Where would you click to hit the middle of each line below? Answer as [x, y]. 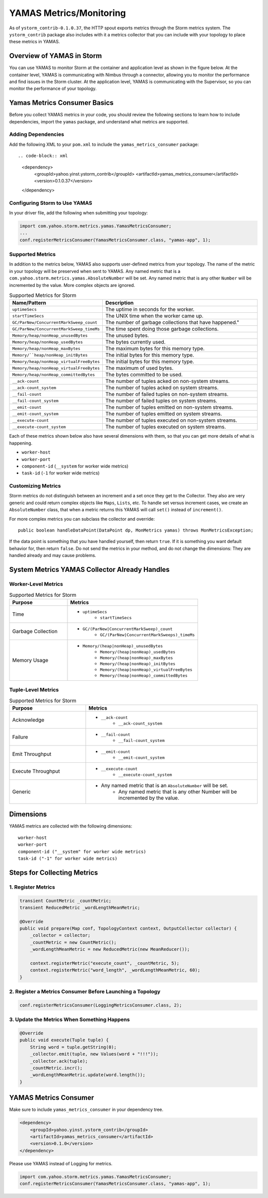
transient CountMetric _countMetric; [66, 901]
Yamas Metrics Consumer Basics [61, 103]
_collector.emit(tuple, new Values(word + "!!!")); [94, 1054]
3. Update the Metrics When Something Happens [69, 1019]
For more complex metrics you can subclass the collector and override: [82, 519]
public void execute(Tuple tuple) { [64, 1040]
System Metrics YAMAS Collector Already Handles [89, 570]
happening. [21, 443]
